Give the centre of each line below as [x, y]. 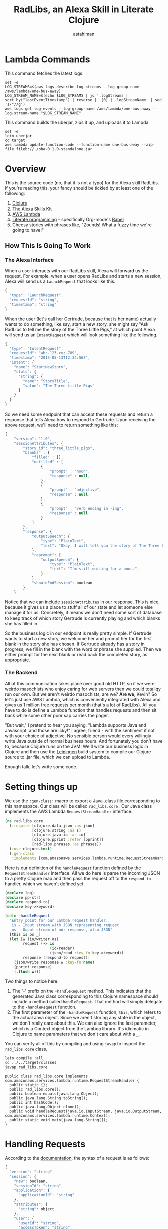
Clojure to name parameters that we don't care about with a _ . [76, 1034]
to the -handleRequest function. [44, 1007]
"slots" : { [25, 372]
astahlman [84, 34]
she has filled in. [22, 623]
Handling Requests [45, 1144]
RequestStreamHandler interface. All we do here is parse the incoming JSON [83, 873]
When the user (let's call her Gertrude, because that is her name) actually [81, 319]
